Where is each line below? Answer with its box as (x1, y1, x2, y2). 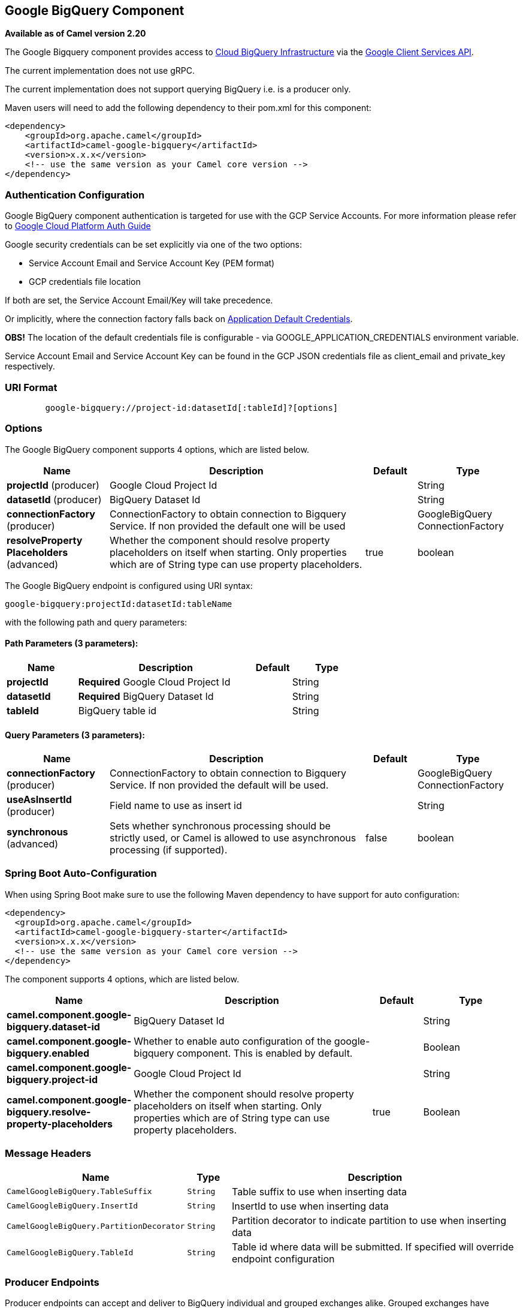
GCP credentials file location (29, 276, 141, 287)
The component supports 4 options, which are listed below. (5, 973, 240, 984)
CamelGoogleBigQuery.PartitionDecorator (7, 1222, 185, 1231)
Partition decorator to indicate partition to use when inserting (232, 1214, 507, 1226)
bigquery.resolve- (7, 1105, 91, 1118)
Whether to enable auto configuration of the (134, 1035, 332, 1047)
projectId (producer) (7, 479, 99, 491)
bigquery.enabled (7, 1047, 90, 1059)
